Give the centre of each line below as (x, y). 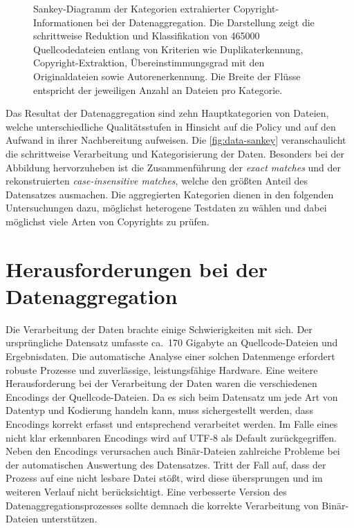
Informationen (63, 22)
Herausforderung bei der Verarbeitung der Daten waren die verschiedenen (161, 383)
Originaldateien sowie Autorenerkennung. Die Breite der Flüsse (167, 76)
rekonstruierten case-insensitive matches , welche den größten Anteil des (157, 181)
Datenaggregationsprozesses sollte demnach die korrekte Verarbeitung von (162, 505)
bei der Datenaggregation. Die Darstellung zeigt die (205, 22)
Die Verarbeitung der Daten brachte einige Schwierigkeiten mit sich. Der (159, 329)
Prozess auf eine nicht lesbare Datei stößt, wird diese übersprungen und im (164, 478)
